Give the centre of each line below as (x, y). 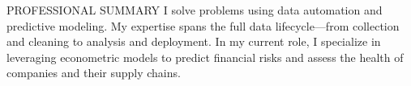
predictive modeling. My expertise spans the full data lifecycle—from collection (203, 25)
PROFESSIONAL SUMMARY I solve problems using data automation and (195, 10)
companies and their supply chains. (94, 73)
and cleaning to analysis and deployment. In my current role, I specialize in (194, 41)
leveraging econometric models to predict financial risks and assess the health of (205, 57)
